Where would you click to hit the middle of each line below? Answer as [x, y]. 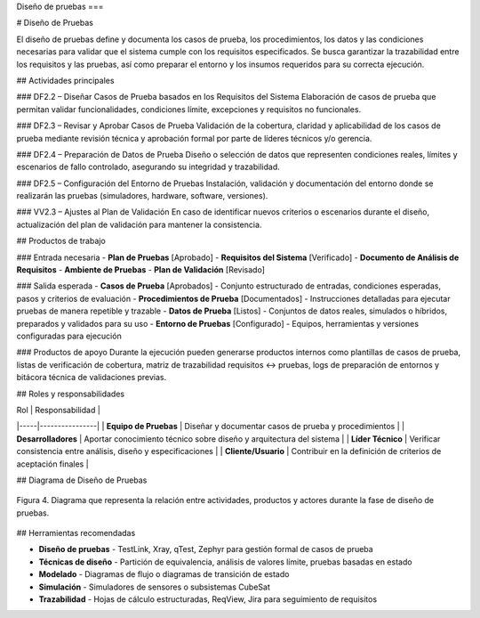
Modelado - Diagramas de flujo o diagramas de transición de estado [164, 574]
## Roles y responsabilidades [70, 394]
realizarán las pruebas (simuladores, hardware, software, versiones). [142, 196]
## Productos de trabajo [61, 241]
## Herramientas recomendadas [76, 533]
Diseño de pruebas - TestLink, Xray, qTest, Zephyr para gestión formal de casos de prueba [206, 549]
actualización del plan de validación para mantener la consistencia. [139, 224]
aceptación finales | [52, 464]
